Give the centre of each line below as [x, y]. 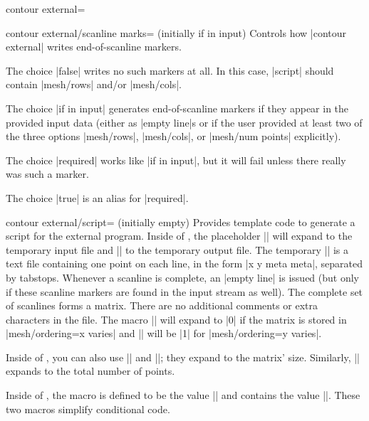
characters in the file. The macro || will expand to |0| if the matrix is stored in [176, 319]
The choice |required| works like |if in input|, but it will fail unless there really [176, 160]
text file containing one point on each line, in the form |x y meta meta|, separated [184, 263]
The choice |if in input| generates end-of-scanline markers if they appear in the [177, 108]
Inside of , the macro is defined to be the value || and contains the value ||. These [183, 395]
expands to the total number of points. [90, 371]
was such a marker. [47, 174]
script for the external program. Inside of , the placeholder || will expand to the [179, 236]
